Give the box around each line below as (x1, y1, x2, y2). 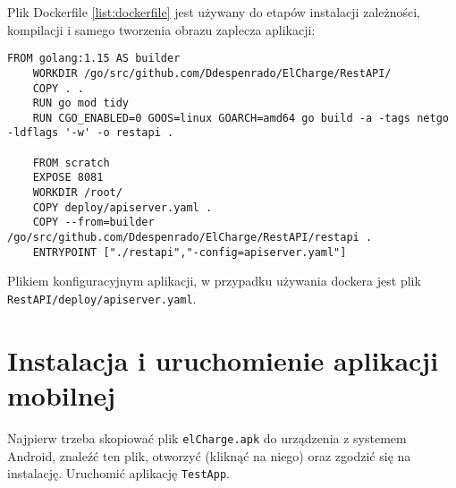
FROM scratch (32, 156, 110, 169)
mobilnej (7, 377, 116, 413)
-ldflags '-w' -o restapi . (7, 126, 174, 140)
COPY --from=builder (32, 216, 155, 229)
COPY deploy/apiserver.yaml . (32, 201, 213, 214)
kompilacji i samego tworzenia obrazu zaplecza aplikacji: (7, 20, 316, 39)
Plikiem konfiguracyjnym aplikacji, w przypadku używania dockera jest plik (7, 271, 421, 290)
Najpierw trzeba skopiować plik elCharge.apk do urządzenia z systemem (7, 428, 407, 447)
